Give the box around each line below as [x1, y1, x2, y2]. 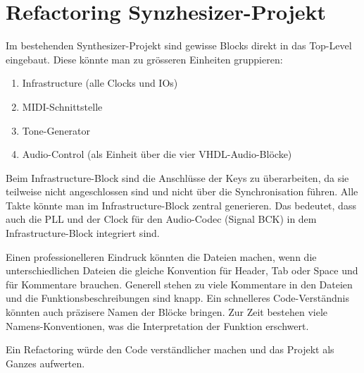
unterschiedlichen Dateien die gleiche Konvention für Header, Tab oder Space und [6, 263, 358, 278]
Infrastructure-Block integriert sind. [6, 226, 160, 240]
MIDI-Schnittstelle [22, 99, 103, 114]
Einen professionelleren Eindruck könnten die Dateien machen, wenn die [6, 249, 317, 264]
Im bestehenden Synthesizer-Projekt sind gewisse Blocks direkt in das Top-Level [6, 38, 352, 53]
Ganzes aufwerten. [6, 355, 85, 370]
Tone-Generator [22, 123, 91, 137]
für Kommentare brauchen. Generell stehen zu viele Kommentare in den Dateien [6, 276, 353, 291]
